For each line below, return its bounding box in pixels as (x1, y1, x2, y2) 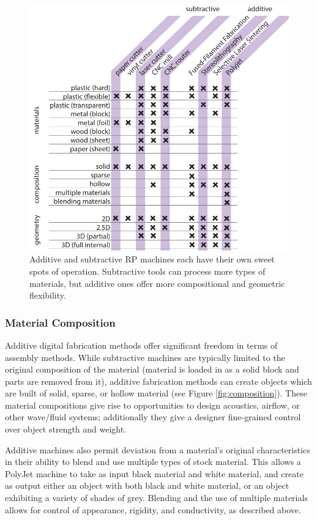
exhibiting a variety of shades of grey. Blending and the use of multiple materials (5, 491, 308, 504)
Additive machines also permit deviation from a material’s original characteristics (5, 443, 310, 456)
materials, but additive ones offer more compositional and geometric (29, 277, 285, 289)
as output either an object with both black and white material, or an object (5, 479, 289, 492)
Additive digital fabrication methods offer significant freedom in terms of (5, 338, 278, 351)
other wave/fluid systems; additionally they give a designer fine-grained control (5, 410, 301, 423)
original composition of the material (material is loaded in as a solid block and (5, 363, 299, 376)
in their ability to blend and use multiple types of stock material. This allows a (5, 455, 301, 468)
